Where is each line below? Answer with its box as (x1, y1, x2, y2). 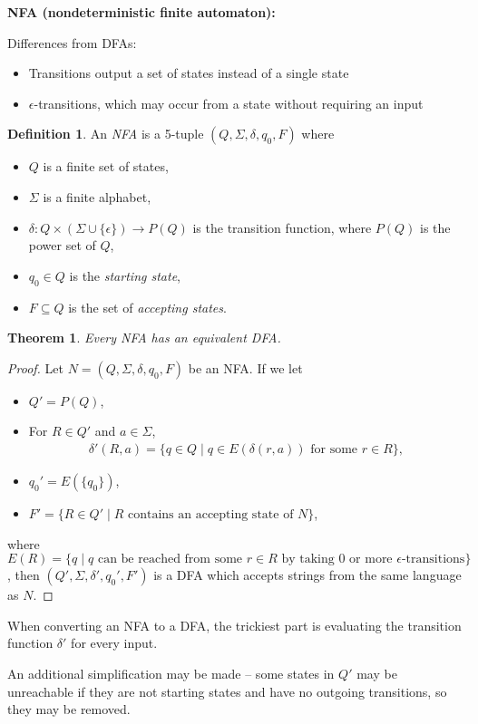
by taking (281, 553, 335, 566)
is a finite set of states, (43, 157, 169, 176)
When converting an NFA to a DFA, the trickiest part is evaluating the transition (7, 615, 462, 634)
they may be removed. (7, 700, 131, 719)
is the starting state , (69, 265, 180, 285)
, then (7, 565, 40, 584)
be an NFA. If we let (188, 358, 303, 377)
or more (349, 553, 393, 566)
